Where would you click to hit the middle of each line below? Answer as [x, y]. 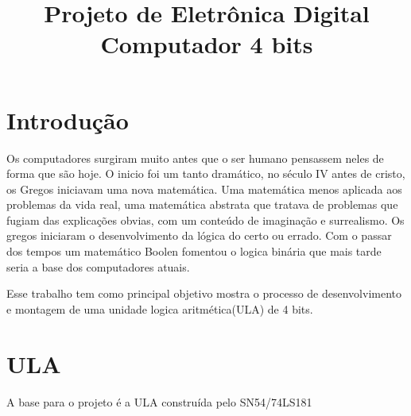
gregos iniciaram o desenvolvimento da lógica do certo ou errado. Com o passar [199, 235]
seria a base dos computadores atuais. [98, 266]
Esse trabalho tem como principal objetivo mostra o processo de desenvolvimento [204, 293]
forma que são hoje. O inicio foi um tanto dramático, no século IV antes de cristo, [206, 173]
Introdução [68, 119]
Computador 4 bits [207, 44]
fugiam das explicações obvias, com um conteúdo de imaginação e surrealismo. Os [205, 220]
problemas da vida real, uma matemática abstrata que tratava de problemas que [202, 204]
